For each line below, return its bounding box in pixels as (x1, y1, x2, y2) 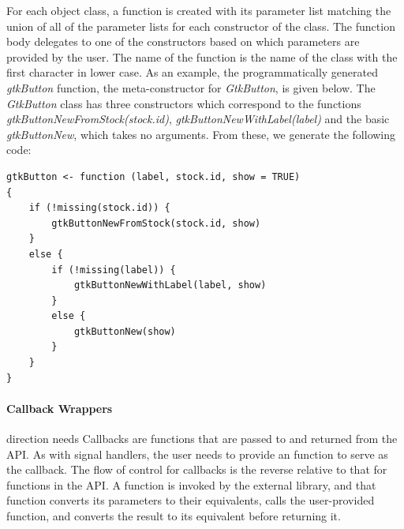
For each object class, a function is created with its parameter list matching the (6, 2, 391, 18)
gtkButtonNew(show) (73, 325, 176, 337)
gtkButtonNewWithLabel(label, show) (73, 280, 267, 291)
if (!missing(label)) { (51, 264, 176, 276)
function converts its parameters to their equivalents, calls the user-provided (6, 492, 375, 508)
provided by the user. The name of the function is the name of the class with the (6, 48, 398, 65)
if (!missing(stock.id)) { (28, 202, 170, 214)
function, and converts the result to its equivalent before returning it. (6, 508, 341, 524)
